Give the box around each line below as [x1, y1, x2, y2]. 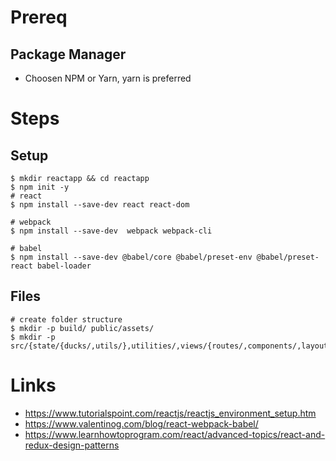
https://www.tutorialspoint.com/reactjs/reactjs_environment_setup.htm [24, 407, 317, 419]
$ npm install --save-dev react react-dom [10, 200, 190, 210]
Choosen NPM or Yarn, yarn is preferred [24, 72, 192, 84]
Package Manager [10, 46, 127, 63]
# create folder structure [10, 314, 123, 325]
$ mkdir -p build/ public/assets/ [10, 323, 155, 333]
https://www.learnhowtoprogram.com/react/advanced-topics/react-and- [24, 428, 326, 440]
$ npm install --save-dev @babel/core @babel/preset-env [10, 252, 253, 262]
